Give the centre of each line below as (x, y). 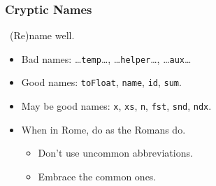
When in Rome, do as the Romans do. (103, 129)
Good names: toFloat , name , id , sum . (101, 82)
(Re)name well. (42, 35)
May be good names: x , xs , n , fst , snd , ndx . (116, 106)
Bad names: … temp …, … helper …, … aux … (106, 58)
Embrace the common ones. (97, 176)
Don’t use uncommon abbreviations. (115, 153)
